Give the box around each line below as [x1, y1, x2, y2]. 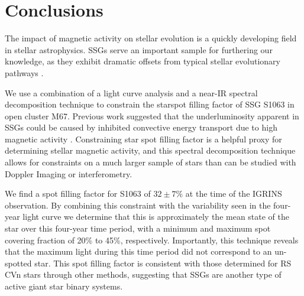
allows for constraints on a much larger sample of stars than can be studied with [5, 156, 296, 168]
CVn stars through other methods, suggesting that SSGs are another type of [5, 268, 282, 281]
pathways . [5, 66, 44, 79]
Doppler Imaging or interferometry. [5, 167, 132, 180]
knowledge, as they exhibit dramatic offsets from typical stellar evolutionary [5, 55, 280, 67]
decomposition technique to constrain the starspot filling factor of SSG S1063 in [5, 98, 295, 110]
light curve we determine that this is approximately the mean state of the [22, 210, 290, 223]
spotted [5, 256, 32, 269]
